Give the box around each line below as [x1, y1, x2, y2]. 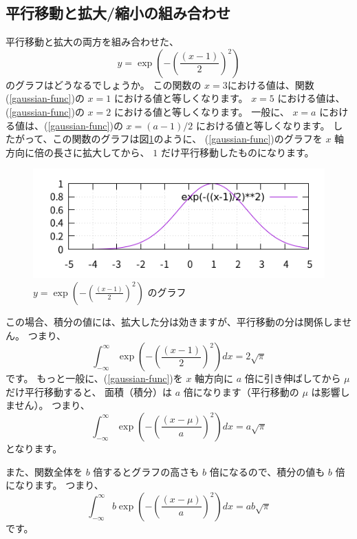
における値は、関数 [227, 77, 314, 92]
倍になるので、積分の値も [209, 464, 325, 478]
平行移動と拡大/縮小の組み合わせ [6, 2, 231, 23]
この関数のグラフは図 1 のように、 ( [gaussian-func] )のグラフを [52, 131, 323, 146]
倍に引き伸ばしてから [244, 371, 341, 385]
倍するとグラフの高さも [93, 464, 199, 478]
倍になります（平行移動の [183, 384, 299, 399]
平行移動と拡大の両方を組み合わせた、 [6, 34, 179, 49]
